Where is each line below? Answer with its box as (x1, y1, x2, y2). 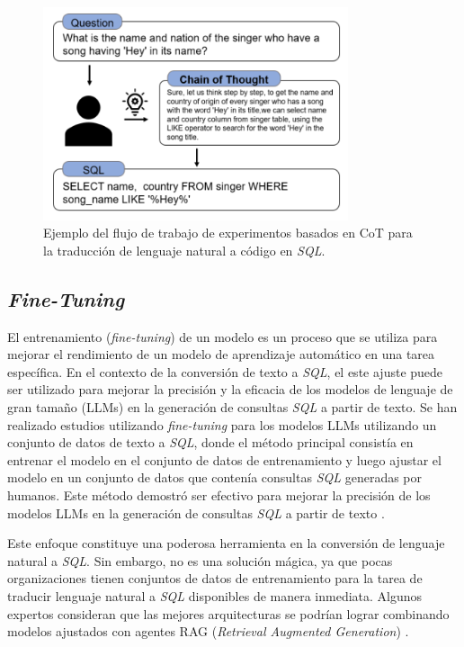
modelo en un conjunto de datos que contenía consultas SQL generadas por (7, 468, 423, 487)
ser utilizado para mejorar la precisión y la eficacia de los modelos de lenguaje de (7, 380, 453, 399)
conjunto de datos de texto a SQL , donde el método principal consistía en (7, 433, 414, 452)
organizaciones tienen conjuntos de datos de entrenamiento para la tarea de (7, 569, 423, 588)
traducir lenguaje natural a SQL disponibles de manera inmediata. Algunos (7, 587, 423, 606)
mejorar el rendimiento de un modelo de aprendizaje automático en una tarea (7, 345, 435, 364)
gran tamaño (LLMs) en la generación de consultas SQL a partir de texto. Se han (7, 398, 458, 417)
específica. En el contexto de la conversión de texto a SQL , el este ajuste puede (7, 362, 443, 381)
